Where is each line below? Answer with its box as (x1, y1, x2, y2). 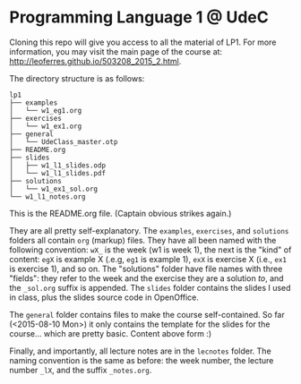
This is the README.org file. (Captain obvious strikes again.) (9, 208, 232, 218)
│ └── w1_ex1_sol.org (9, 184, 99, 193)
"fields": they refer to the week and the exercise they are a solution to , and (9, 272, 284, 284)
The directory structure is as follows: (9, 73, 145, 83)
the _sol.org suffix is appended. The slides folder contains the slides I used (9, 282, 291, 293)
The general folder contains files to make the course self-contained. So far (9, 309, 285, 320)
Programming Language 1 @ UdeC (9, 7, 269, 28)
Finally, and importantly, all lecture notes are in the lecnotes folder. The (9, 346, 271, 356)
